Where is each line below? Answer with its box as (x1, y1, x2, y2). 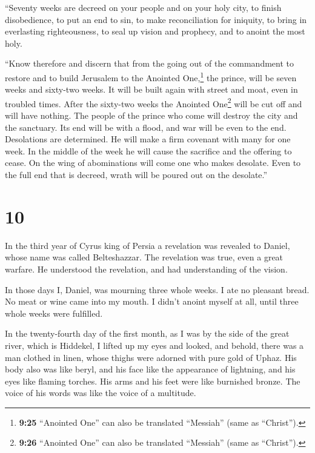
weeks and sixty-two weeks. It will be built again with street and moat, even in (5, 83, 298, 96)
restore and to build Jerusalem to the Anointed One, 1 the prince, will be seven (5, 69, 297, 84)
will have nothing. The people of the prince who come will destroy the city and (5, 109, 298, 122)
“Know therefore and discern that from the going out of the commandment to (5, 57, 294, 70)
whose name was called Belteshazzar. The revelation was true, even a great (5, 251, 283, 263)
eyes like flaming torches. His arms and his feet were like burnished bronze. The (5, 374, 300, 387)
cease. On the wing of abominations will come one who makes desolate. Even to (5, 156, 301, 169)
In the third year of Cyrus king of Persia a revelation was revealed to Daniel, (5, 239, 290, 251)
